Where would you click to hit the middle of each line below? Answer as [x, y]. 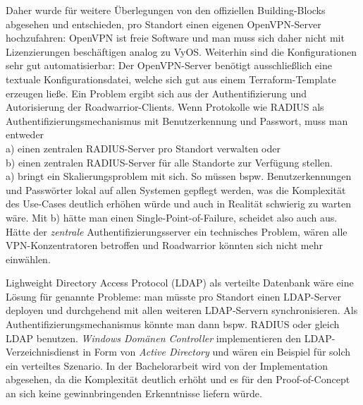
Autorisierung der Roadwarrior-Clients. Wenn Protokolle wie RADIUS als [165, 107]
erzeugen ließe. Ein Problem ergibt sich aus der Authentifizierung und [156, 93]
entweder [25, 134]
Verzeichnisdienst [43, 352]
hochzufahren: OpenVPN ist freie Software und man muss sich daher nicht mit [175, 38]
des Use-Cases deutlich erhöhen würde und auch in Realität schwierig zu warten [178, 204]
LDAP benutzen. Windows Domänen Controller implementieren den [154, 338]
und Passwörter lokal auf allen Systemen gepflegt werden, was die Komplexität [176, 189]
